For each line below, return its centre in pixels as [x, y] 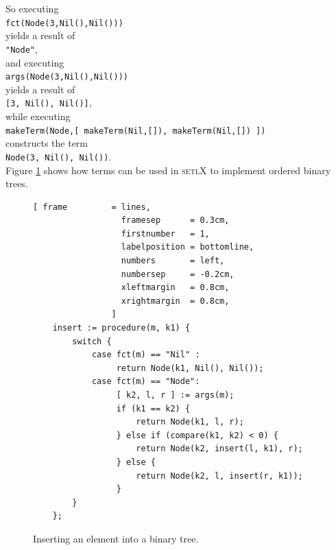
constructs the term [47, 143]
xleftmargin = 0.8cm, [175, 288]
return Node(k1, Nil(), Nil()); [190, 368]
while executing [38, 116]
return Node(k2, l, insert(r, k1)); [219, 476]
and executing [35, 62]
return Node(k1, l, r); [190, 422]
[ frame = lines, [92, 207]
